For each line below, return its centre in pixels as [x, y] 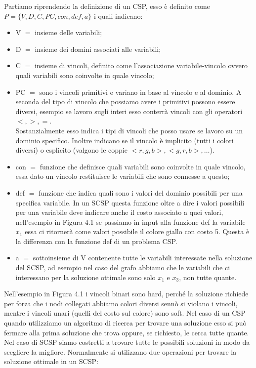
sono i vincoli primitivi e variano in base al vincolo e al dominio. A [140, 92]
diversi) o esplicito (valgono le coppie [71, 150]
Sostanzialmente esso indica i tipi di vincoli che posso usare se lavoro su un [129, 130]
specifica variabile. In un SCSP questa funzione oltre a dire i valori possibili [130, 202]
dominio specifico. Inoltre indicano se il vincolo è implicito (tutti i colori [125, 140]
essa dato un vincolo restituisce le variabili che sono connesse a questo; [123, 176]
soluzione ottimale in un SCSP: [51, 361]
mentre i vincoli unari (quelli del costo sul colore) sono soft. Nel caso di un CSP [125, 313]
